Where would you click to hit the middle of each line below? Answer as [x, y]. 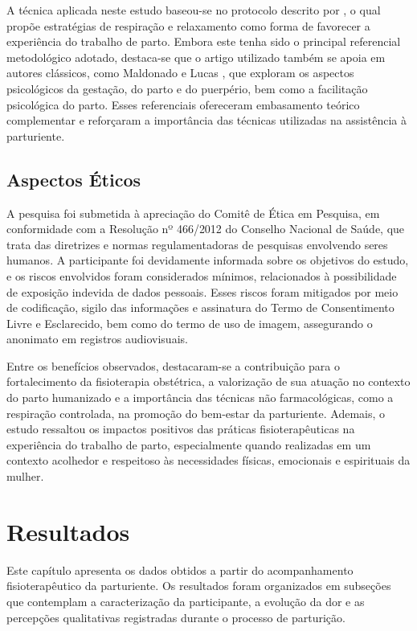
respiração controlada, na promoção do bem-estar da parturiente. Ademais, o [196, 413]
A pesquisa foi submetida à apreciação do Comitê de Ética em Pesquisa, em [193, 213]
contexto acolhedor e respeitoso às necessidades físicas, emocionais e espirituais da [208, 460]
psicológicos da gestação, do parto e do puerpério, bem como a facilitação [187, 88]
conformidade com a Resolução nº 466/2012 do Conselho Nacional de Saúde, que [206, 229]
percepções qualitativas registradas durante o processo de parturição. [176, 617]
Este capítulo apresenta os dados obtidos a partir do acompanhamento [180, 570]
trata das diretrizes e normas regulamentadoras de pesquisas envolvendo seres [197, 244]
